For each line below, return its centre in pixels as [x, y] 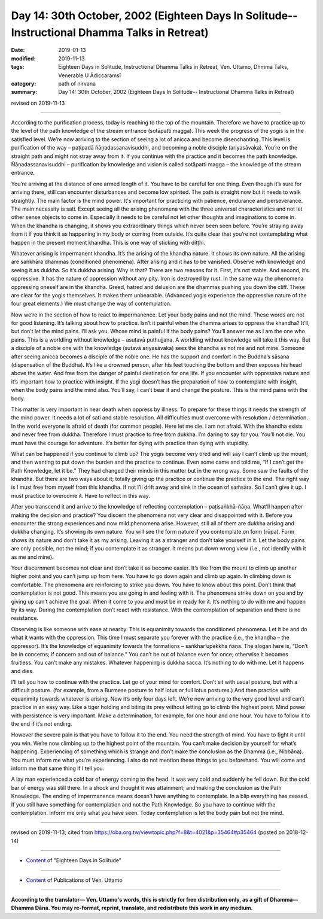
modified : [23, 58]
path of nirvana [77, 83]
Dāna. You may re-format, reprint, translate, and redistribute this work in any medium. [144, 908]
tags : [18, 67]
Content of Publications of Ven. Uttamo [74, 880]
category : [24, 83]
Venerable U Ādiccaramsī [89, 75]
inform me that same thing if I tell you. [58, 768]
